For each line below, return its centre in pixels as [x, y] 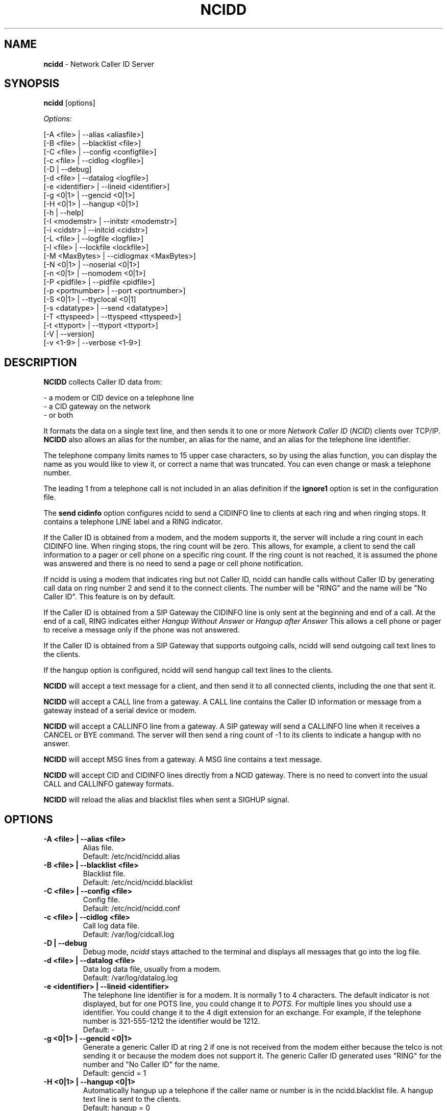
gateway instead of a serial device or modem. [120, 711]
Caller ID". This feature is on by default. [109, 597]
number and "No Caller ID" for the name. [151, 1065]
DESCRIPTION [41, 362]
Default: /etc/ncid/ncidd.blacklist [138, 882]
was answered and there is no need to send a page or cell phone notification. [173, 564]
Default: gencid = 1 [115, 1073]
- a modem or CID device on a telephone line [119, 398]
